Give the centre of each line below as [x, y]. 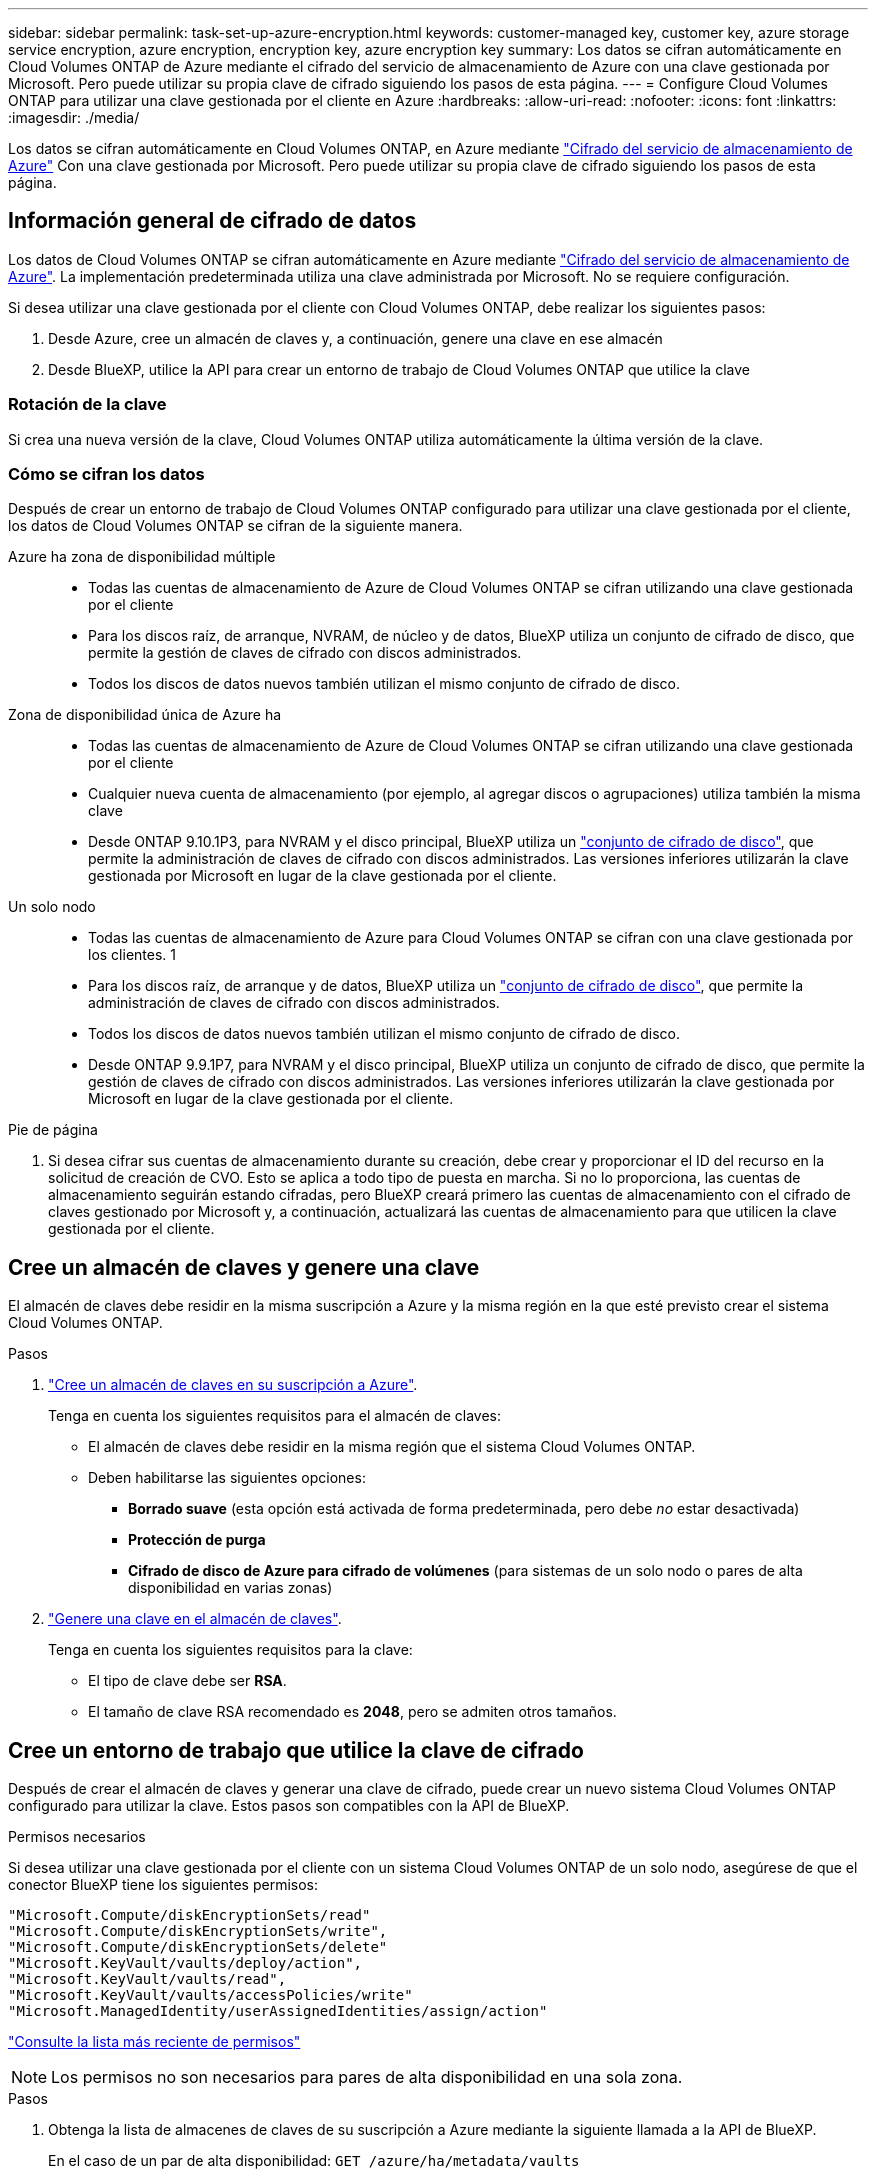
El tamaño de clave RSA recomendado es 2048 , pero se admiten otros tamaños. [352, 1712]
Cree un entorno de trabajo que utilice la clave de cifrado [296, 1750]
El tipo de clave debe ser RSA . [187, 1681]
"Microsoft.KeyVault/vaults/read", [147, 1979]
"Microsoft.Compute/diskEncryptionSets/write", [198, 1931]
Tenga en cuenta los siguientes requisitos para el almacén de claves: [274, 1416]
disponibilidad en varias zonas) [230, 1588]
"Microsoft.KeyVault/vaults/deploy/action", [185, 1963]
